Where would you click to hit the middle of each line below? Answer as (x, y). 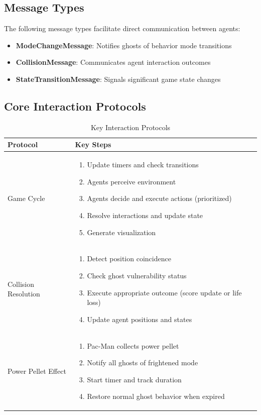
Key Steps (93, 144)
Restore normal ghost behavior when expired (156, 396)
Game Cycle (26, 198)
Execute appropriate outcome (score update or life (164, 292)
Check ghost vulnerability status (137, 276)
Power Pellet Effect (37, 371)
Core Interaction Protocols (75, 106)
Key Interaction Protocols (130, 127)
